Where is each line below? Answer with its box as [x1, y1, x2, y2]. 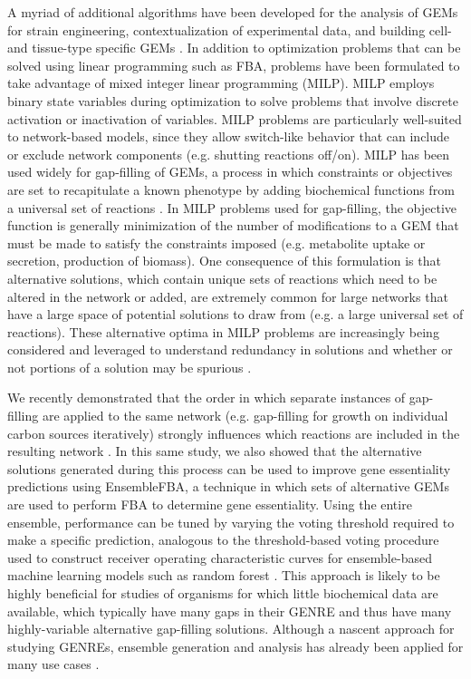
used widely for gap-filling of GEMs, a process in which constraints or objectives [7, 162, 453, 181]
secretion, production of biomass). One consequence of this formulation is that [7, 251, 441, 270]
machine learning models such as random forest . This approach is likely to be [7, 566, 440, 585]
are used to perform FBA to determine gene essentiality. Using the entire [7, 495, 412, 514]
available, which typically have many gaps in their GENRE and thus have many [7, 601, 452, 620]
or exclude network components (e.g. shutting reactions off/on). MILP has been [7, 144, 450, 163]
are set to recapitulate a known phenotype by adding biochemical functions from [7, 179, 455, 199]
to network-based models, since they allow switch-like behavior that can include [7, 127, 450, 146]
